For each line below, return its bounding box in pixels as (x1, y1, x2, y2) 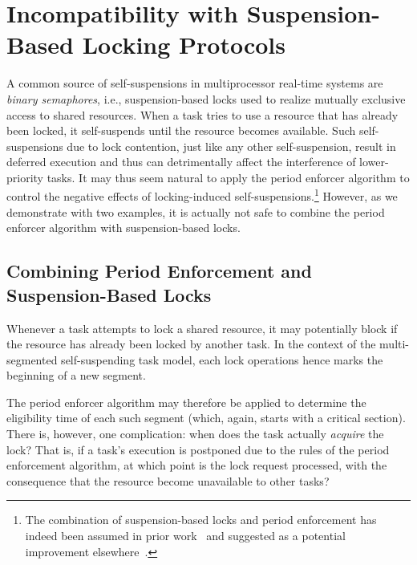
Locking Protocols (82, 28, 286, 61)
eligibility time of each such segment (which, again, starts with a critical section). (6, 409, 406, 426)
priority (6, 169, 43, 185)
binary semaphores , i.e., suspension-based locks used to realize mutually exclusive (6, 90, 406, 107)
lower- (359, 153, 389, 170)
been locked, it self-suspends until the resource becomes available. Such (6, 122, 356, 139)
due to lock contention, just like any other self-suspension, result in (67, 137, 396, 154)
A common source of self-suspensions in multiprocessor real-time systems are (6, 75, 383, 91)
